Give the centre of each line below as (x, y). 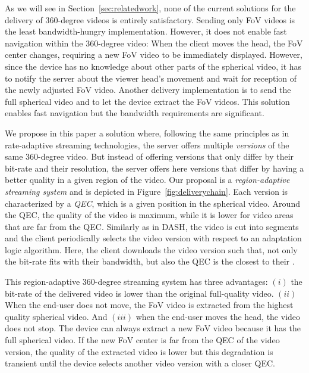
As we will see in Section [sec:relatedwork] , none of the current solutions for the (150, 8)
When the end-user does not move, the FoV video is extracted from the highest (149, 305)
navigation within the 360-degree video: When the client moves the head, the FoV (154, 43)
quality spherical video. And (56, 316)
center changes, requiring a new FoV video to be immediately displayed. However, (154, 55)
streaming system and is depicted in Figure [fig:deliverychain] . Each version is (146, 191)
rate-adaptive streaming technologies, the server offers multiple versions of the (147, 144)
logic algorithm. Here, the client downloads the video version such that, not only (151, 249)
